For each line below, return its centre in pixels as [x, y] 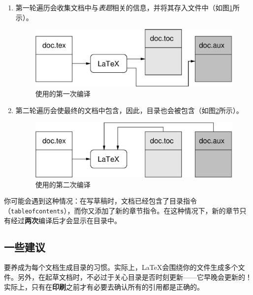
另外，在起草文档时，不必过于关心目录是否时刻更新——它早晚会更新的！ [135, 277]
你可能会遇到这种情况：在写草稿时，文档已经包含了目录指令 [100, 201]
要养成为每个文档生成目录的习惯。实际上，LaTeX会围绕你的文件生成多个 [121, 267]
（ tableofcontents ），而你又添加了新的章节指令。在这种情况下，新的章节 [122, 210]
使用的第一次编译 [63, 94]
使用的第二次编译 [63, 184]
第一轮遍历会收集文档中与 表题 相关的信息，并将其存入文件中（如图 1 [124, 7]
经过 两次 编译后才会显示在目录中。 [66, 220]
